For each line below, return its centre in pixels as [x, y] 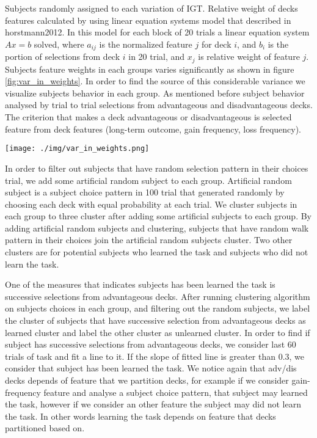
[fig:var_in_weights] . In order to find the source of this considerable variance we [155, 81]
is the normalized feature [146, 44]
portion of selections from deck [63, 57]
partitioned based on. [45, 428]
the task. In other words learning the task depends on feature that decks [140, 416]
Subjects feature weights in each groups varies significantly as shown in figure [150, 69]
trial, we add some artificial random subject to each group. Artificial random [148, 180]
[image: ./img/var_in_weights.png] [77, 149]
